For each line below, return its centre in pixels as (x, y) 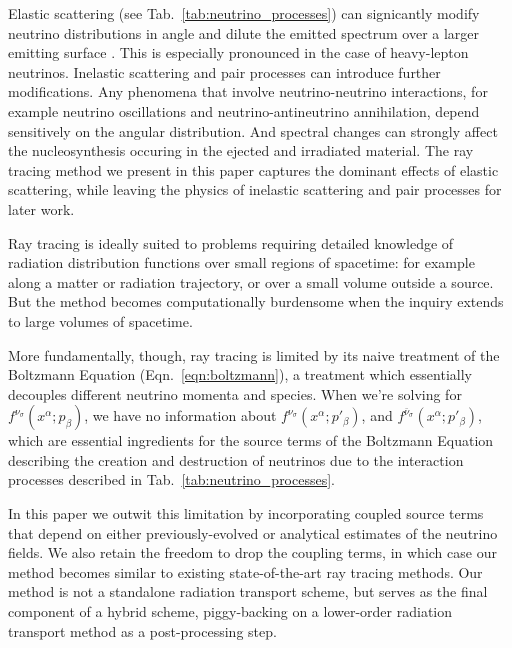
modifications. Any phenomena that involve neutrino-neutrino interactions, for (248, 91)
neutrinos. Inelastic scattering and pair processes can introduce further (224, 71)
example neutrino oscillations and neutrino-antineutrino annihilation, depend (244, 110)
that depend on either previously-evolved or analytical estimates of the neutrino (253, 532)
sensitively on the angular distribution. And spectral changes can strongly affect (253, 130)
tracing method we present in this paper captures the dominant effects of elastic (253, 169)
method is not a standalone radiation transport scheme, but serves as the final (248, 591)
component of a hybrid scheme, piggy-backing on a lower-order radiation (230, 611)
